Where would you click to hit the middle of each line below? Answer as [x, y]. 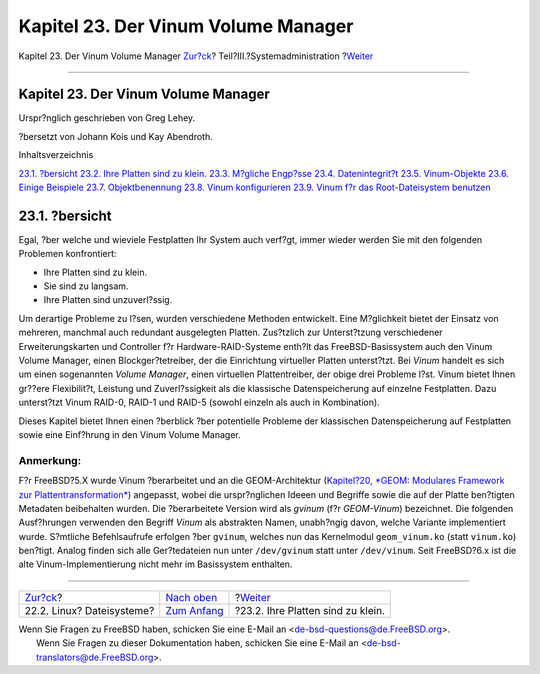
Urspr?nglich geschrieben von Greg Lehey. [107, 118]
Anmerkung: [50, 460]
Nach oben [191, 597]
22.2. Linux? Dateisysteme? [89, 610]
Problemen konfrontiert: [67, 254]
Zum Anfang [194, 610]
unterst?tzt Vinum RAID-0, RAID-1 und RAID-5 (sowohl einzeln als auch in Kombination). [199, 402]
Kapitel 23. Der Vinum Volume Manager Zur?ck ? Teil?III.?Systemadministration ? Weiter [196, 56]
